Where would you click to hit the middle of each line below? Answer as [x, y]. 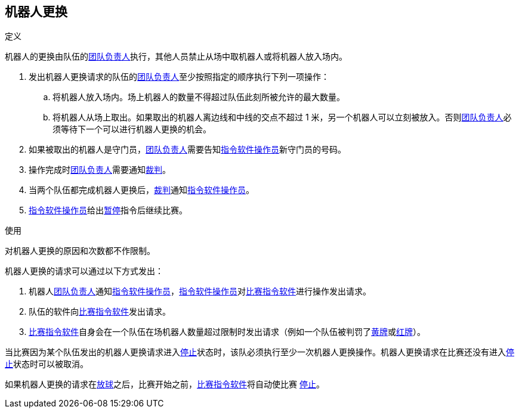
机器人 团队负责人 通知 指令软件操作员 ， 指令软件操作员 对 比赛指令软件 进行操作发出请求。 [200, 291]
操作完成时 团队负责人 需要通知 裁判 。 [100, 170]
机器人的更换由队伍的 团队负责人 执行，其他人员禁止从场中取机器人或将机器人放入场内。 [176, 57]
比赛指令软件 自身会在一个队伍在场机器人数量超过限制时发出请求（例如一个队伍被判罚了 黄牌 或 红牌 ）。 [227, 332]
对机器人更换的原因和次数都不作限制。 [80, 251]
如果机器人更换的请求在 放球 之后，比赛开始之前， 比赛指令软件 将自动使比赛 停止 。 [165, 384]
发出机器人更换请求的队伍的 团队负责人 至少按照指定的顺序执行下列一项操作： [179, 77]
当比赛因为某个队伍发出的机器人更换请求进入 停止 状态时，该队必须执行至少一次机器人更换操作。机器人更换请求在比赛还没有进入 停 [259, 352]
